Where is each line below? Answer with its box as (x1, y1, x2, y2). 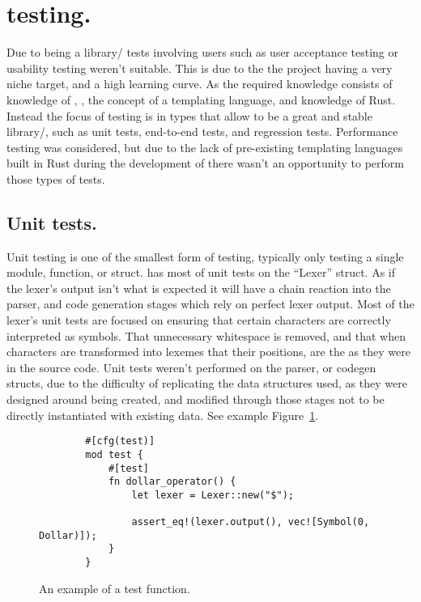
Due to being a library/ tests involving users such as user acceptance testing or (6, 44, 398, 61)
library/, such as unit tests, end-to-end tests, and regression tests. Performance (6, 123, 398, 140)
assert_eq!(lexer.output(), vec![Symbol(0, (131, 516, 370, 528)
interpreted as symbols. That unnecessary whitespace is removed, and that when (6, 327, 406, 344)
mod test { (85, 448, 143, 460)
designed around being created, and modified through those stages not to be (6, 391, 385, 408)
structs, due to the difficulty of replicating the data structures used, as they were (6, 375, 407, 392)
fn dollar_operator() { (108, 476, 236, 488)
